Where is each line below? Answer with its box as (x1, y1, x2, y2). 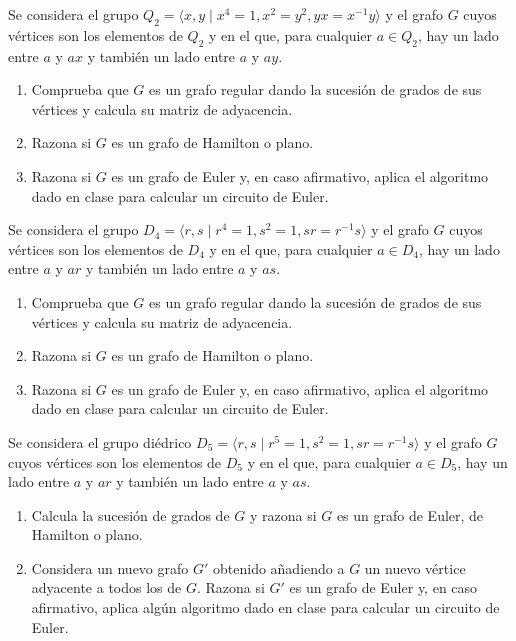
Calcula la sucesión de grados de (31, 504, 230, 525)
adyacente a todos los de (31, 577, 182, 598)
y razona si (249, 504, 317, 525)
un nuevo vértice (364, 557, 466, 578)
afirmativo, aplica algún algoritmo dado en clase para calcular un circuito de (31, 597, 500, 618)
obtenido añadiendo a (213, 557, 345, 578)
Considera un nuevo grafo (31, 557, 189, 578)
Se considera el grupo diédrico (8, 431, 192, 452)
